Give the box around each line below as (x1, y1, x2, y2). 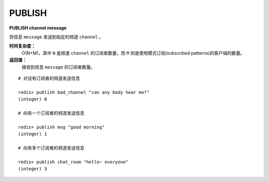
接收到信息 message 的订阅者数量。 (21, 64, 95, 70)
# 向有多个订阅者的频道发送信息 (18, 145, 85, 151)
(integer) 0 (18, 96, 47, 102)
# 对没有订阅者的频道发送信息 (18, 75, 80, 81)
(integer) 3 (18, 166, 47, 172)
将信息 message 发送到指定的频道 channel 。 (9, 34, 104, 40)
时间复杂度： (9, 43, 36, 49)
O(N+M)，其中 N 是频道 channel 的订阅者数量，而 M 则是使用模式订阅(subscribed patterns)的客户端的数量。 (21, 50, 245, 56)
